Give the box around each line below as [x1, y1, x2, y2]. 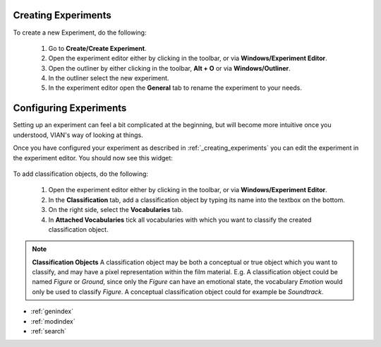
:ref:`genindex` [30, 307, 74, 316]
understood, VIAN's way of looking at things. [13, 131, 144, 139]
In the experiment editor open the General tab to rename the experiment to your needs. [48, 83, 303, 92]
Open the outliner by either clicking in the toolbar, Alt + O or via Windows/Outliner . [48, 64, 291, 72]
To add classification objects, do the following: [13, 170, 148, 178]
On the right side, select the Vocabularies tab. [48, 206, 183, 214]
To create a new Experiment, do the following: [13, 28, 147, 37]
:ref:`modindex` [30, 317, 75, 325]
